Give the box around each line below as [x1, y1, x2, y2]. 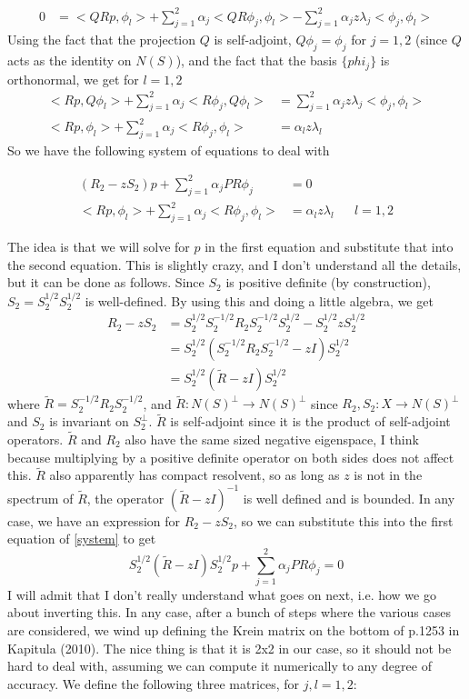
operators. [7, 430, 64, 449]
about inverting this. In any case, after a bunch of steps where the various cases [7, 603, 451, 622]
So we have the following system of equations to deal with [7, 140, 330, 159]
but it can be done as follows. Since [7, 273, 205, 292]
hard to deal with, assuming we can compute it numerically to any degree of [7, 656, 432, 675]
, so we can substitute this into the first [233, 511, 454, 530]
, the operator [86, 488, 165, 507]
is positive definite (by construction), [225, 273, 431, 292]
